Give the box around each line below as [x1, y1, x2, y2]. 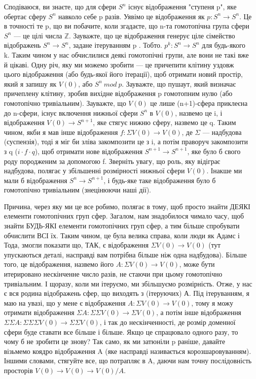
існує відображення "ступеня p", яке [128, 1, 237, 11]
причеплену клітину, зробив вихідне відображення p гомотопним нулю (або [4, 88, 233, 98]
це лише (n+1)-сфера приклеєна [150, 97, 248, 108]
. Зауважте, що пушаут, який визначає [121, 78, 236, 89]
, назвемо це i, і [175, 107, 222, 118]
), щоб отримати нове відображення [35, 146, 143, 156]
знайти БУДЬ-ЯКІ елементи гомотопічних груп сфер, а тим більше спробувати [4, 221, 240, 231]
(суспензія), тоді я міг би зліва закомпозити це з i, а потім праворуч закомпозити [4, 136, 248, 147]
